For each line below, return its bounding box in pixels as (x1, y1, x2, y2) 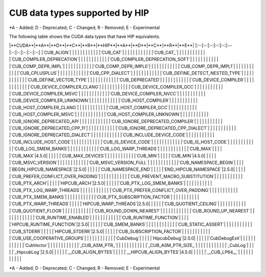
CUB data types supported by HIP (9, 7, 149, 18)
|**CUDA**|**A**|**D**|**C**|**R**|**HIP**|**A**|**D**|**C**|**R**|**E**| (9, 42, 195, 49)
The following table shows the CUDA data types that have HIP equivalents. (9, 33, 161, 39)
